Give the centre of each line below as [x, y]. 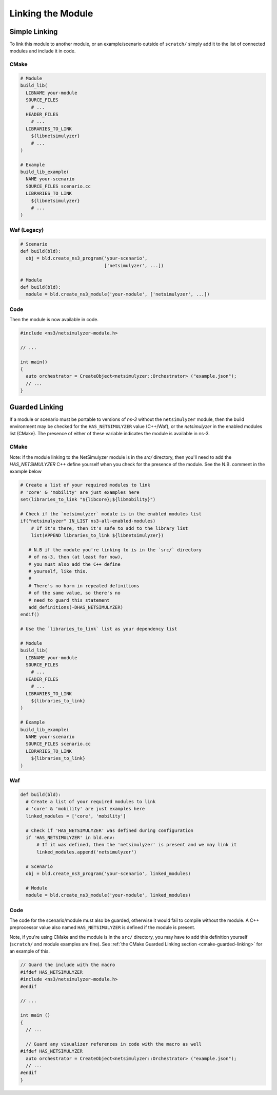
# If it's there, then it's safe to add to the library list [110, 528]
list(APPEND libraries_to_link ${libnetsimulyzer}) [97, 535]
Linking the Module [51, 13]
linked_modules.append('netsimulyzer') [87, 852]
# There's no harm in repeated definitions [84, 586]
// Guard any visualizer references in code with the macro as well [114, 1044]
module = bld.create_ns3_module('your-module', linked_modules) [108, 895]
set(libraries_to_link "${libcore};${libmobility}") [88, 499]
